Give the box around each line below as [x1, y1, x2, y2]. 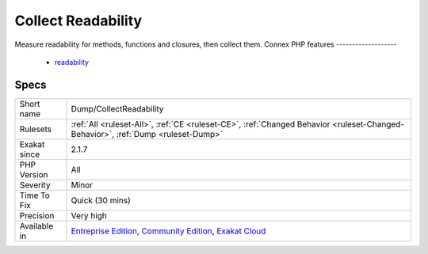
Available [19, 220, 54, 231]
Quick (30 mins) [71, 195, 131, 206]
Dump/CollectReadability [71, 103, 164, 114]
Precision [19, 210, 55, 221]
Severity [19, 179, 51, 190]
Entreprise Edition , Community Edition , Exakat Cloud [71, 226, 266, 237]
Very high [71, 210, 107, 221]
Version [19, 169, 48, 180]
